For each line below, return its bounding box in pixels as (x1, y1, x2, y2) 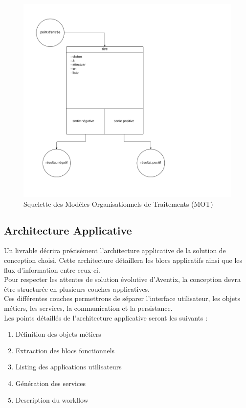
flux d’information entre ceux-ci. (4, 264, 100, 275)
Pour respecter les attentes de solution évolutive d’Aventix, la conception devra (4, 274, 241, 284)
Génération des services (15, 378, 86, 388)
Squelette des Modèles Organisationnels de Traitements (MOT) (23, 198, 213, 209)
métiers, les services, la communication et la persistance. (4, 302, 173, 313)
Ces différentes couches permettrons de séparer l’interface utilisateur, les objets (4, 293, 241, 303)
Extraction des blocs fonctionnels (15, 345, 115, 355)
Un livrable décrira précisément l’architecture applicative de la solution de (4, 245, 226, 256)
